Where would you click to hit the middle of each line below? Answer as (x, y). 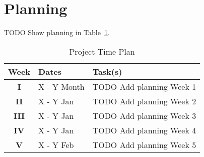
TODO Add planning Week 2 (144, 101)
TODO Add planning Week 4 (144, 130)
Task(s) (107, 71)
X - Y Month (61, 86)
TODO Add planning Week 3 (144, 115)
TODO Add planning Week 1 (144, 86)
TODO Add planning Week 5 (144, 144)
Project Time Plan (102, 51)
